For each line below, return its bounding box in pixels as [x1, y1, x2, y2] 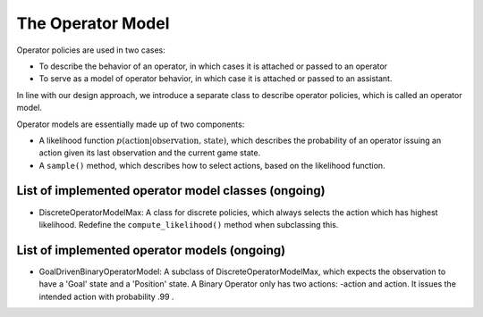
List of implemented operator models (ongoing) [16, 242, 286, 258]
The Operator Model [16, 13, 170, 33]
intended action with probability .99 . [38, 291, 174, 302]
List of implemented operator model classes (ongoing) [16, 183, 326, 198]
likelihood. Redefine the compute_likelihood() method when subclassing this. [38, 219, 339, 229]
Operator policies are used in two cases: [16, 45, 165, 55]
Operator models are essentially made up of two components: [16, 119, 245, 129]
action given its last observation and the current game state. [38, 147, 261, 158]
